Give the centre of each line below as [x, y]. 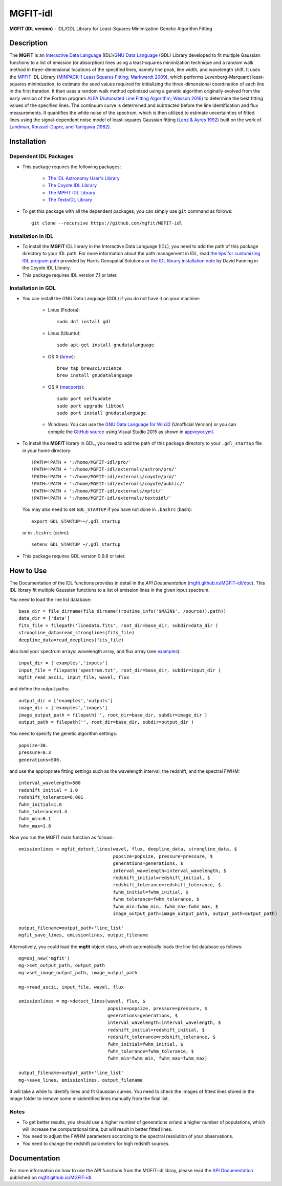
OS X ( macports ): [66, 387]
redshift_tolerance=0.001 [51, 797]
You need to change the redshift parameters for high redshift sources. [96, 1144]
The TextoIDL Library [70, 200]
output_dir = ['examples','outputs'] [66, 700]
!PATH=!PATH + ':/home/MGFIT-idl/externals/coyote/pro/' [104, 476]
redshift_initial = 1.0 [48, 790]
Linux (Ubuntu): [64, 333]
